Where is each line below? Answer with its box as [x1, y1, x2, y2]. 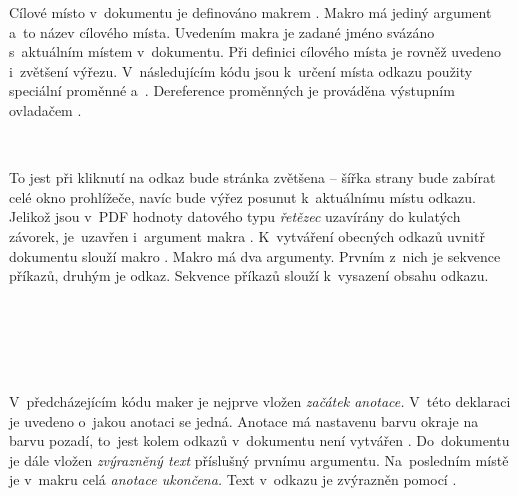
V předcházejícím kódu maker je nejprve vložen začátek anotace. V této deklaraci [9, 391, 511, 412]
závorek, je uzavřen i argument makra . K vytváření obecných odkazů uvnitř [9, 225, 485, 246]
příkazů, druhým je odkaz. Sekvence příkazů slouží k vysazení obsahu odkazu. [9, 265, 489, 286]
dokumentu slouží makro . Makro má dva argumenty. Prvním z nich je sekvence [9, 245, 501, 266]
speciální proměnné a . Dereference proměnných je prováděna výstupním [9, 80, 455, 101]
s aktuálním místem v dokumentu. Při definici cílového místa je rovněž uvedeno [9, 41, 502, 62]
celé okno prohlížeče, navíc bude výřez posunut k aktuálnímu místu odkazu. [9, 186, 476, 207]
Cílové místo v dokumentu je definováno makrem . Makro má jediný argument [9, 2, 492, 22]
